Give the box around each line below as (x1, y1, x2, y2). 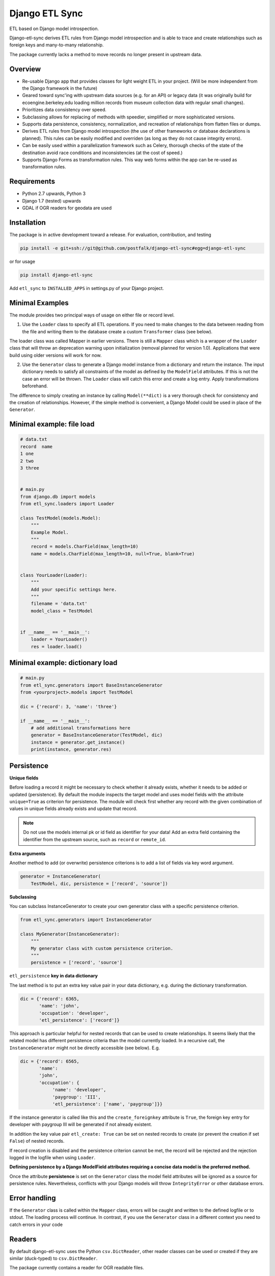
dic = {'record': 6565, (20, 1058, 80, 1064)
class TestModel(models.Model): (20, 515, 101, 521)
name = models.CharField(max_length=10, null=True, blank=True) (31, 551, 195, 556)
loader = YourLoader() (31, 636, 88, 643)
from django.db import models (20, 494, 96, 500)
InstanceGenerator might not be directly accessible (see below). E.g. (9, 1044, 160, 1051)
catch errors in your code (9, 1221, 63, 1228)
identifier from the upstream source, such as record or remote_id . (23, 836, 167, 842)
